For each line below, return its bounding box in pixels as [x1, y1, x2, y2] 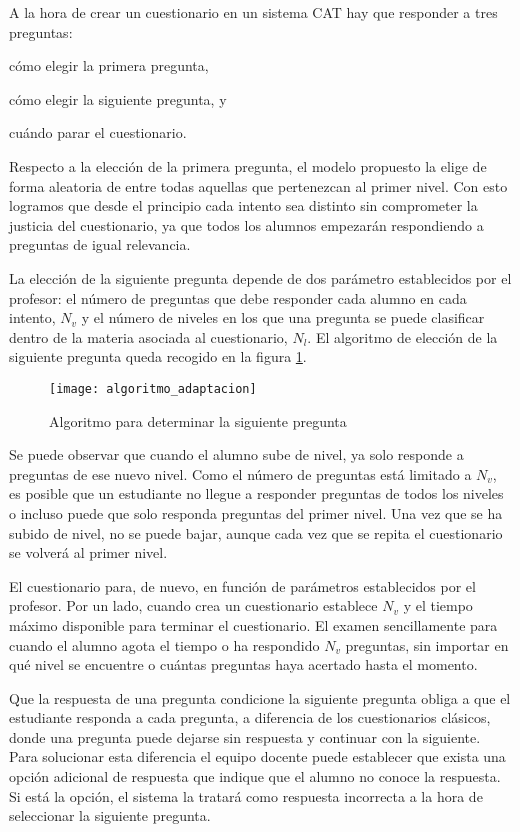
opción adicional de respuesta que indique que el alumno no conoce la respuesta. [9, 766, 501, 787]
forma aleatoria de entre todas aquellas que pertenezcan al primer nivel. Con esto [9, 175, 508, 196]
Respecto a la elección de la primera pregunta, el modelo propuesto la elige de [9, 155, 487, 176]
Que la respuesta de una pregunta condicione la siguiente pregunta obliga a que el [9, 687, 511, 708]
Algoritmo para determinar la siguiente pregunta [49, 410, 347, 431]
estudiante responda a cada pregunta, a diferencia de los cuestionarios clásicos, [9, 707, 491, 728]
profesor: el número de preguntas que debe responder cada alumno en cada [9, 287, 467, 308]
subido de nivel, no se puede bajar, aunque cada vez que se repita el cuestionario [9, 522, 503, 543]
